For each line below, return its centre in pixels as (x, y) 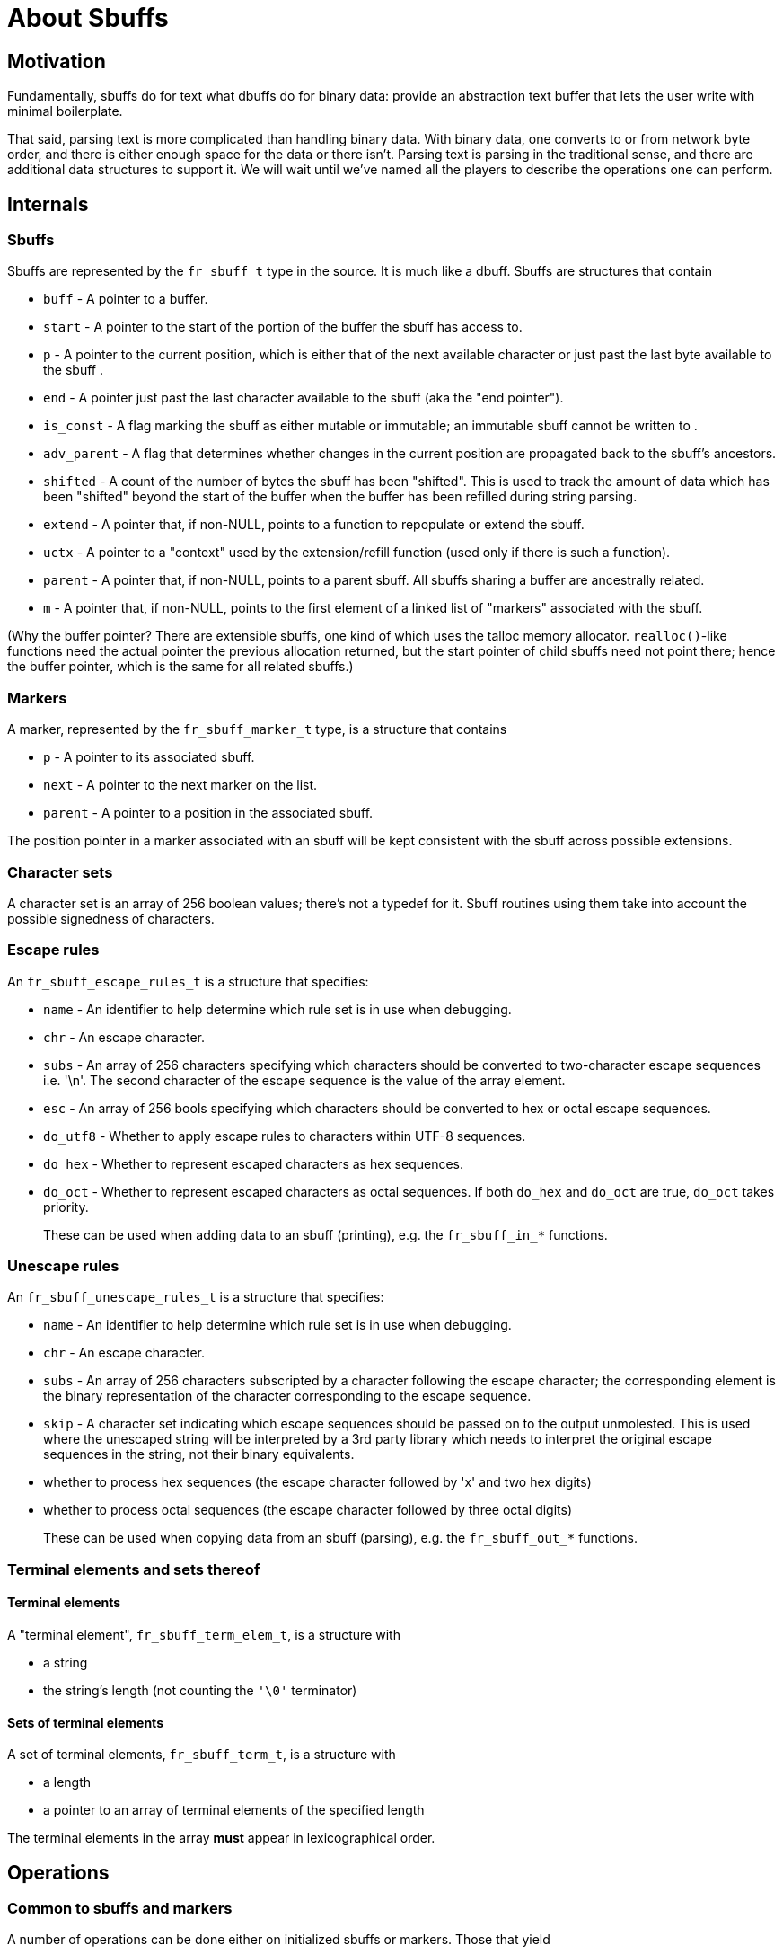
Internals (48, 204)
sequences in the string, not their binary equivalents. (199, 1454)
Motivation (57, 61)
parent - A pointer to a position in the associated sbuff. (208, 813)
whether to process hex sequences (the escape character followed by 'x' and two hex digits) (317, 1482)
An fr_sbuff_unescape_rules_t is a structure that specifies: (196, 1297)
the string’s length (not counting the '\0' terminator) (200, 1690)
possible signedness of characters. (111, 918)
